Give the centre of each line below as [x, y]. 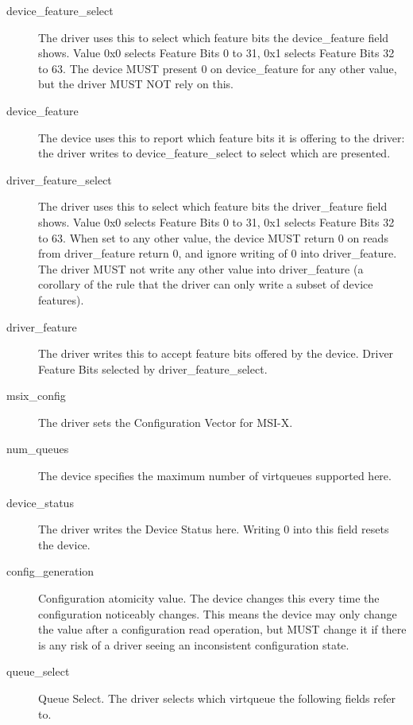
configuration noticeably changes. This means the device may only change [218, 613]
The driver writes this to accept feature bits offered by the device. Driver [216, 353]
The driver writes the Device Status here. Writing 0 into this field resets [214, 529]
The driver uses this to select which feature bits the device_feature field [214, 37]
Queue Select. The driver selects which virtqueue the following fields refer [217, 698]
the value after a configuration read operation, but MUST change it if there [222, 629]
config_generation [50, 571]
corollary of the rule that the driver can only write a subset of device [206, 284]
